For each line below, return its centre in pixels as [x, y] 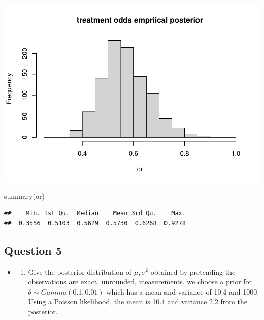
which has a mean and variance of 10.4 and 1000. [183, 291]
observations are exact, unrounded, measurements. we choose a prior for [140, 282]
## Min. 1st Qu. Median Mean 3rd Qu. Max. [95, 213]
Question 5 [33, 250]
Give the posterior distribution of [80, 271]
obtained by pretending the [193, 271]
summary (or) [24, 196]
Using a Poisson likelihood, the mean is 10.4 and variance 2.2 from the [138, 301]
